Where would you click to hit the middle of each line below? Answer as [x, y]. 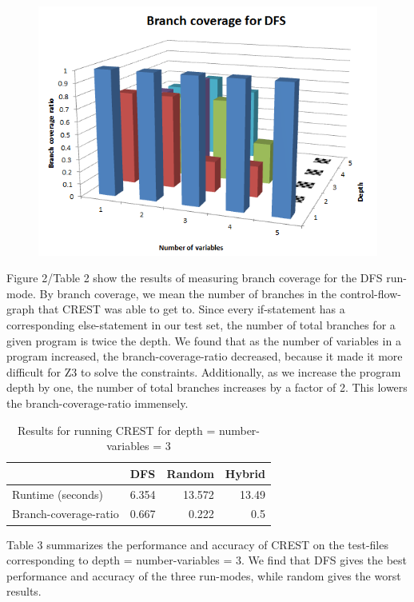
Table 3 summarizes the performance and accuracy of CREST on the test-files [197, 544]
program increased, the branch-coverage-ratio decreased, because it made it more [205, 356]
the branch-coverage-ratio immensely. [98, 403]
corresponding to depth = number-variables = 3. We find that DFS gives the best [207, 560]
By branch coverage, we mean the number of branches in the [188, 293]
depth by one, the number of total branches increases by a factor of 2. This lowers [207, 387]
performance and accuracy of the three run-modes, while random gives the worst [204, 575]
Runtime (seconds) [58, 494]
